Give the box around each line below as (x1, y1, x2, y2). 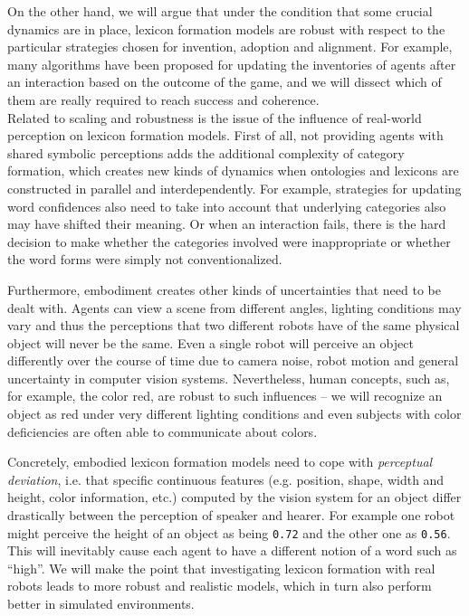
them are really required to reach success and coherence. (7, 90, 320, 109)
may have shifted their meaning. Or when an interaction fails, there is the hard (7, 214, 446, 233)
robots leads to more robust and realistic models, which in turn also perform (7, 576, 432, 595)
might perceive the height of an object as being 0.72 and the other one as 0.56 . (7, 523, 451, 542)
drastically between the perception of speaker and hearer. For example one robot (7, 506, 455, 525)
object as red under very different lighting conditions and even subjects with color (7, 404, 462, 423)
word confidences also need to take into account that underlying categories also (7, 196, 446, 215)
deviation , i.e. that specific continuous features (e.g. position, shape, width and (7, 469, 445, 488)
